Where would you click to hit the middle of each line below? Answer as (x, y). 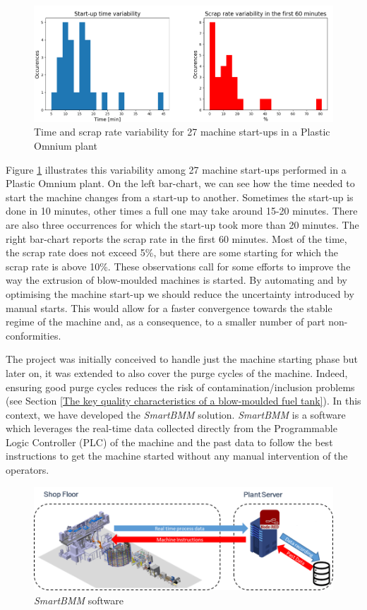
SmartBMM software (79, 600)
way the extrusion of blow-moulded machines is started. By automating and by (176, 280)
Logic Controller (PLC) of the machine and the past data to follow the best (169, 442)
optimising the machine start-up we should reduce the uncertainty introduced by (180, 293)
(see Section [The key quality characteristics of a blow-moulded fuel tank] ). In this (183, 401)
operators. (28, 470)
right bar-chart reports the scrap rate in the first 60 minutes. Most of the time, (176, 238)
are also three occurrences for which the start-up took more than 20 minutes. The (182, 224)
